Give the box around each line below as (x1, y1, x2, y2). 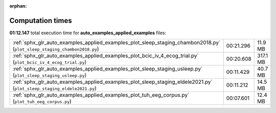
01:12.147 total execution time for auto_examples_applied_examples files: (9, 30, 167, 36)
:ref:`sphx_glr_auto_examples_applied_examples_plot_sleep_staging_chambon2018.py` (12, 39, 221, 46)
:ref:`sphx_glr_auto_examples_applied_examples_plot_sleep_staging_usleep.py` (12, 65, 203, 73)
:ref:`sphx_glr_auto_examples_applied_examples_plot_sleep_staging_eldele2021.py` (12, 78, 213, 85)
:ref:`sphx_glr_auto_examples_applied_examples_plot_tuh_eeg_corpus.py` (12, 92, 190, 99)
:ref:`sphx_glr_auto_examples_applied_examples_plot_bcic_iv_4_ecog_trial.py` (12, 52, 199, 59)
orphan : (9, 3, 27, 9)
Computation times (9, 16, 72, 25)
